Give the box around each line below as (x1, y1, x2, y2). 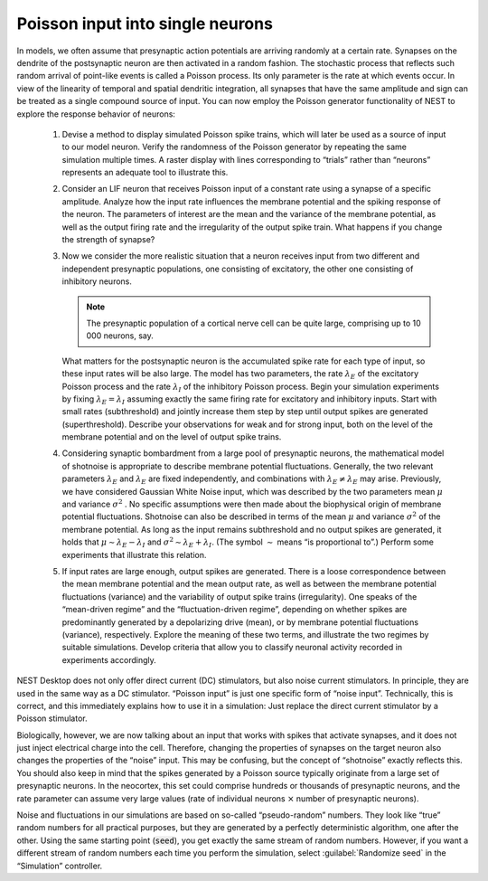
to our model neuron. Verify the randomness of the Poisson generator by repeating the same (61, 141, 407, 153)
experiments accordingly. (61, 654, 157, 665)
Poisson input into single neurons (16, 14, 273, 33)
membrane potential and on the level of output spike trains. (61, 431, 282, 442)
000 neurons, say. (86, 330, 154, 341)
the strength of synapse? (61, 234, 155, 245)
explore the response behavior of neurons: (16, 109, 176, 119)
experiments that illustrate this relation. (61, 549, 207, 560)
